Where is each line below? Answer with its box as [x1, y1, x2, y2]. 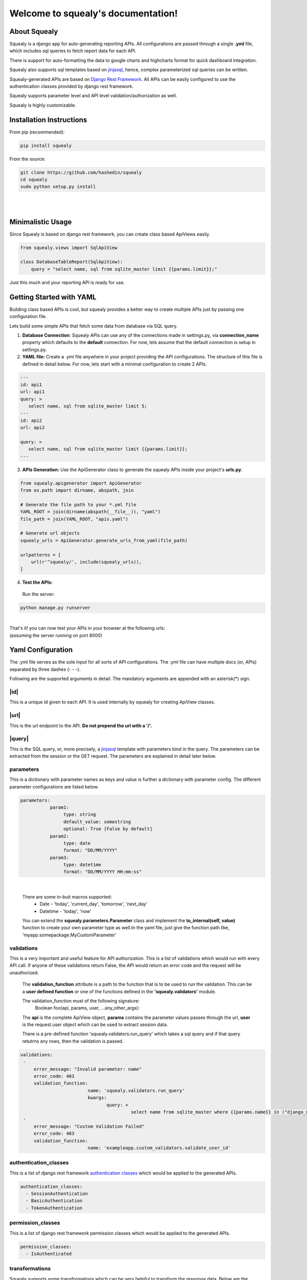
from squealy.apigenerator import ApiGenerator [20, 480, 142, 486]
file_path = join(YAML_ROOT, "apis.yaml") [20, 516, 128, 522]
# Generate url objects [20, 530, 80, 536]
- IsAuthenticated [26, 1251, 72, 1256]
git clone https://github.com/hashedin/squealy [20, 169, 142, 175]
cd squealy [20, 177, 48, 183]
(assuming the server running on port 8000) [9, 632, 102, 638]
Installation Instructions [9, 115, 87, 124]
